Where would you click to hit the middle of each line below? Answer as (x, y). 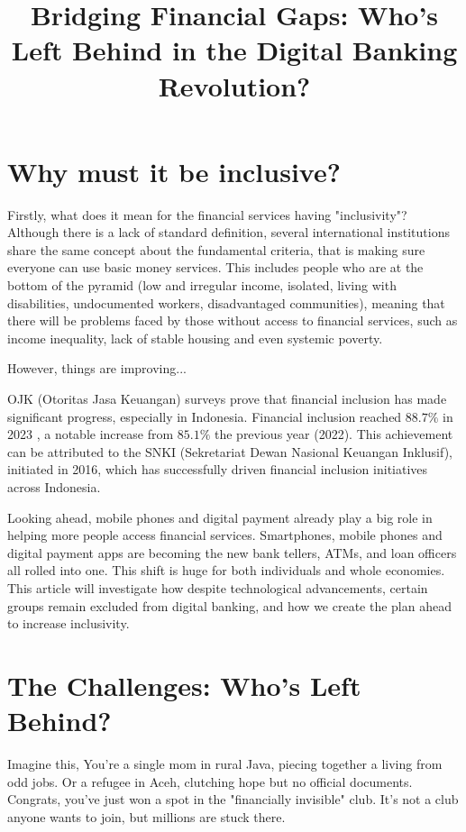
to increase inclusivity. (69, 623)
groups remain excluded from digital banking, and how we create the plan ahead (229, 605)
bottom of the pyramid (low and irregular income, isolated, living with (202, 285)
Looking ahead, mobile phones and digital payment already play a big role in (220, 517)
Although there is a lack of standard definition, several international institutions (228, 232)
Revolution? (234, 85)
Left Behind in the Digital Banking (234, 50)
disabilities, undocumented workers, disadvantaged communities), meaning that (226, 302)
